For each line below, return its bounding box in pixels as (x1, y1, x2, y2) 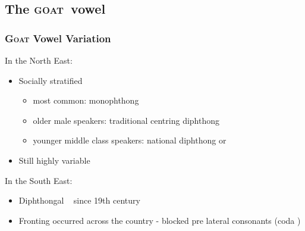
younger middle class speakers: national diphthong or (33, 134, 227, 146)
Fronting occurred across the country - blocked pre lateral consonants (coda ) (18, 214, 301, 226)
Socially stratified (18, 74, 83, 86)
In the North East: (5, 54, 73, 66)
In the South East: (5, 174, 73, 186)
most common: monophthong (33, 94, 139, 107)
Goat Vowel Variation (5, 30, 111, 45)
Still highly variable (18, 154, 90, 166)
